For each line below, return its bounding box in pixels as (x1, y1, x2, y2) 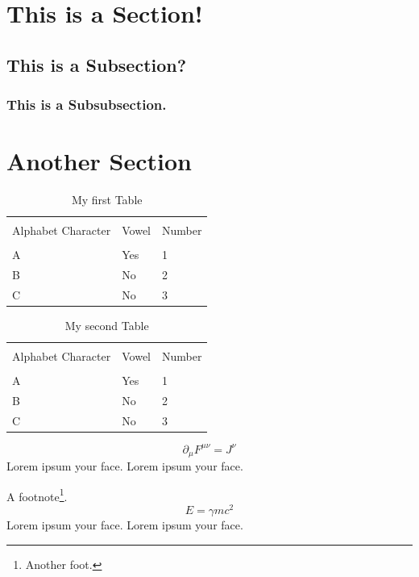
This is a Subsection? (6, 52, 187, 77)
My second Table (64, 317, 149, 334)
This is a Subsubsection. (6, 94, 167, 115)
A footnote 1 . (6, 485, 68, 504)
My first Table (71, 191, 143, 208)
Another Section (6, 144, 192, 178)
